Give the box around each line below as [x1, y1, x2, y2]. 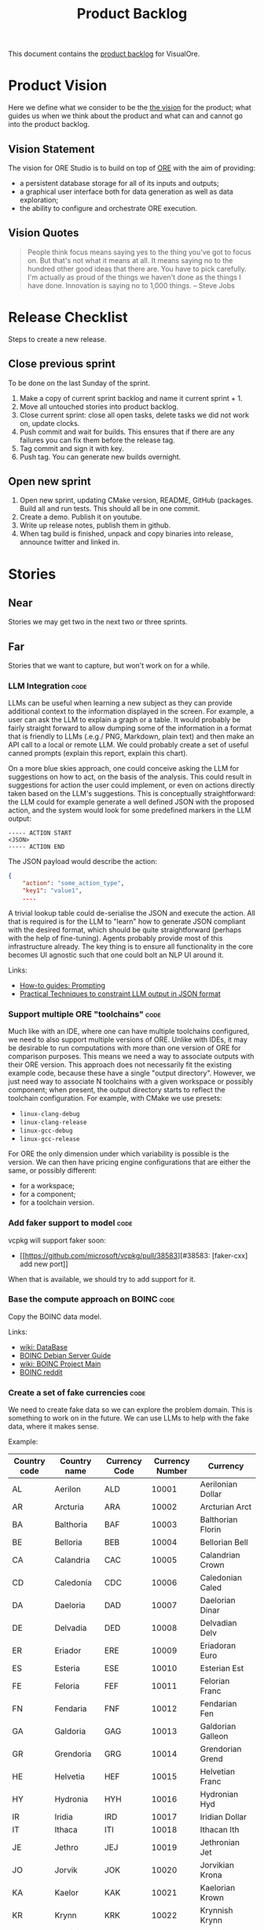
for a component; [19, 1190, 76, 1199]
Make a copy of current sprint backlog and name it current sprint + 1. [19, 393, 243, 402]
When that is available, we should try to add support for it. [8, 1274, 196, 1284]
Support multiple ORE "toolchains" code [8, 1009, 161, 1020]
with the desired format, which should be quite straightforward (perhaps [8, 924, 242, 934]
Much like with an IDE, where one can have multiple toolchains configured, [8, 1027, 250, 1036]
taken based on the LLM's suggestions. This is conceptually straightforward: [8, 789, 256, 798]
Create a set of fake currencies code [8, 1387, 146, 1398]
